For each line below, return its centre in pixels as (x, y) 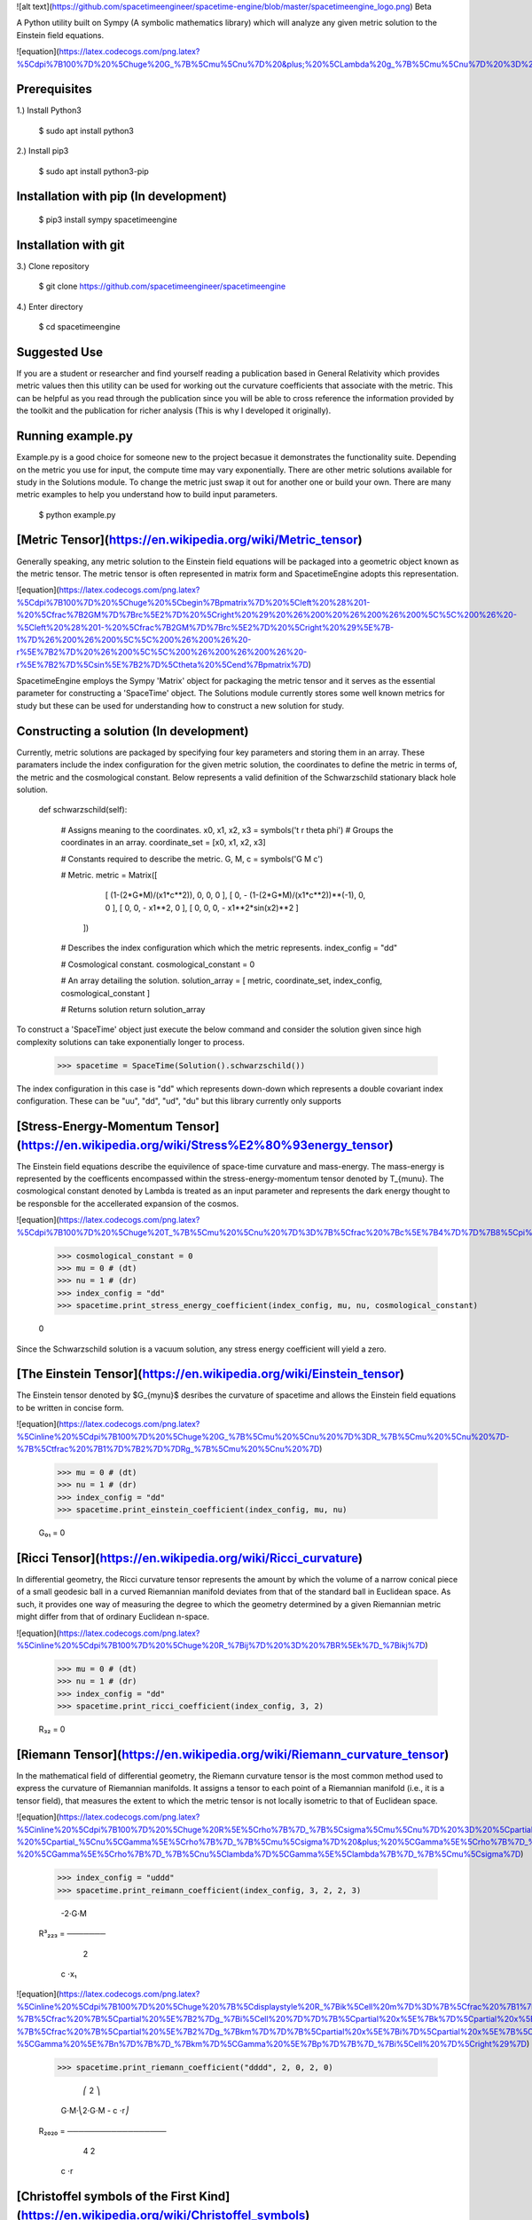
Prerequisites (54, 89)
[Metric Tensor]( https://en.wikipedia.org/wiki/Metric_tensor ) (189, 540)
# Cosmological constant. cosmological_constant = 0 (158, 964)
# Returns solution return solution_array (133, 1010)
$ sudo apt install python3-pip (94, 171)
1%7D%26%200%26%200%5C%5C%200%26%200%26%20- (134, 639)
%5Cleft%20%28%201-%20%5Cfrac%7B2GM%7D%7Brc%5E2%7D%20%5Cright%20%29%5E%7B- (205, 627)
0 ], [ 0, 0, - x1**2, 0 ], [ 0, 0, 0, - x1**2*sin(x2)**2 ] (202, 908)
